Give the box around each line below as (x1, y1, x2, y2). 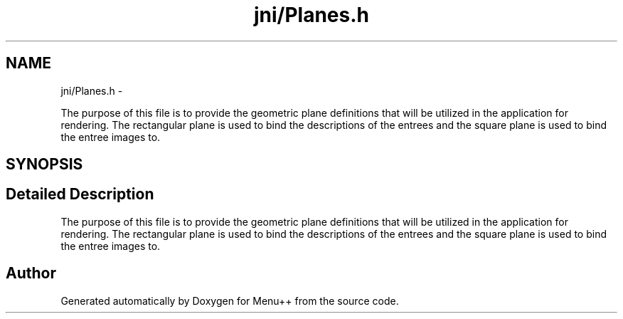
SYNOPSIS (6, 155, 83, 174)
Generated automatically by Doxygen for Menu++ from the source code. (60, 294, 399, 307)
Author (6, 264, 56, 283)
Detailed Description (6, 185, 154, 204)
